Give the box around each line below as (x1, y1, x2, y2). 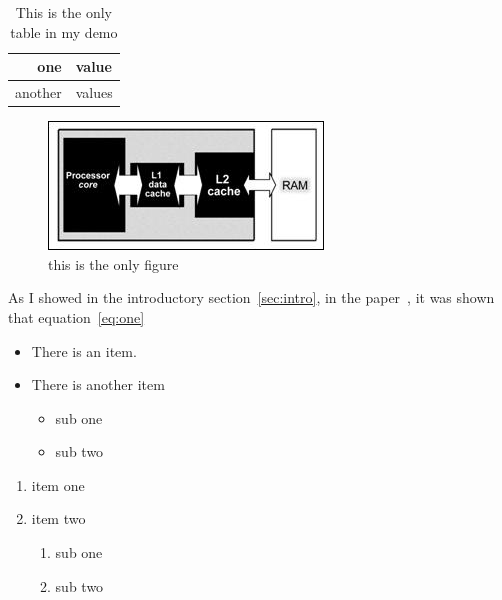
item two (31, 508, 86, 529)
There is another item (31, 374, 165, 395)
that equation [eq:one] (8, 306, 145, 327)
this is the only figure (48, 253, 179, 274)
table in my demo (10, 21, 118, 42)
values (75, 82, 113, 103)
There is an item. (31, 340, 137, 361)
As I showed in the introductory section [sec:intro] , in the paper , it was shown (8, 287, 495, 308)
